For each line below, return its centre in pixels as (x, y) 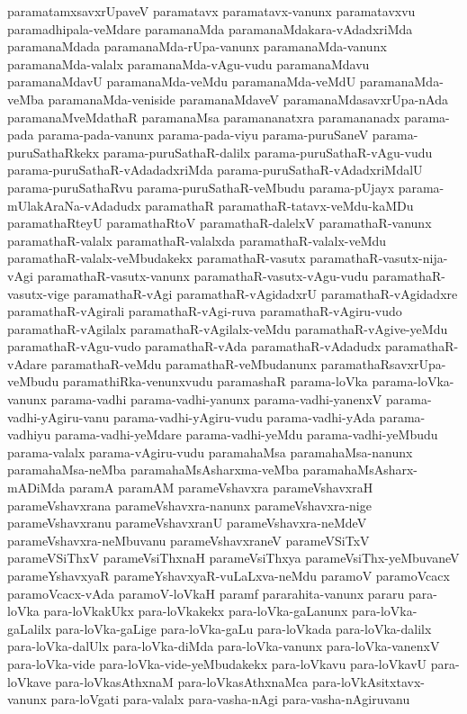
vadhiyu (29, 434)
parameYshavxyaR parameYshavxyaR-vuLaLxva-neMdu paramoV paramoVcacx (229, 575)
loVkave (29, 681)
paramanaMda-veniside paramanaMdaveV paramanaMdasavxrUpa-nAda (248, 99)
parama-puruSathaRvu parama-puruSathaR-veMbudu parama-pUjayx (201, 187)
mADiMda (36, 488)
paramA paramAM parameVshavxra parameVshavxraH (221, 488)
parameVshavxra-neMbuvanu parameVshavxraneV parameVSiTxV (189, 540)
